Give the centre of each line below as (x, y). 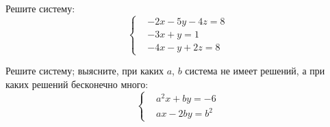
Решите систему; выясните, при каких (85, 71)
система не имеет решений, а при (255, 71)
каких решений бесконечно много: (77, 84)
